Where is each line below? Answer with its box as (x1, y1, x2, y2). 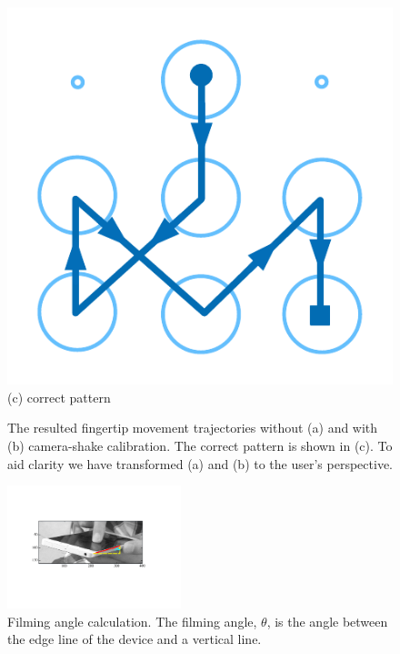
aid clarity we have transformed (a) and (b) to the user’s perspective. (7, 454, 393, 473)
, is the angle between (266, 611, 388, 630)
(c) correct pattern (7, 387, 111, 406)
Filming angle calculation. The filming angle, (7, 611, 257, 630)
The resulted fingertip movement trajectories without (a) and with (7, 418, 378, 437)
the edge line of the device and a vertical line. (7, 629, 262, 649)
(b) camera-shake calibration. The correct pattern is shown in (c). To (7, 436, 393, 455)
